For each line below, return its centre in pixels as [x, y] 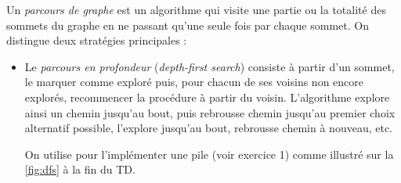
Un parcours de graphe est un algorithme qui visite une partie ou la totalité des [196, 9]
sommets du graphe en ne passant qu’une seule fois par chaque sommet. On [188, 25]
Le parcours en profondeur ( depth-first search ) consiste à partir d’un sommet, [210, 66]
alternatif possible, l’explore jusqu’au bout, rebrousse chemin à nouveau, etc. [208, 128]
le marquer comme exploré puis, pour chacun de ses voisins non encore [194, 82]
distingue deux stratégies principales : [97, 40]
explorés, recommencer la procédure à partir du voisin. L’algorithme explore [207, 97]
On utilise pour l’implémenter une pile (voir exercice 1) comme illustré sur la [209, 154]
